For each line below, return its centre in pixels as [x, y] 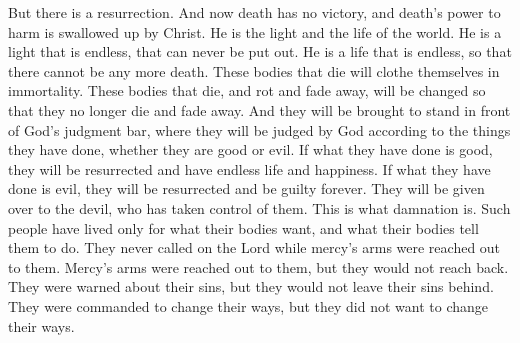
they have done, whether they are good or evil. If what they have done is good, [250, 149]
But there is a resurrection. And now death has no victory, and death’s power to [254, 12]
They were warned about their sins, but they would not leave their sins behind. [251, 286]
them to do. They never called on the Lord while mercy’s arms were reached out [254, 247]
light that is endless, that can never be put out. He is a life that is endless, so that [260, 51]
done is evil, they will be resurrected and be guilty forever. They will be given [246, 188]
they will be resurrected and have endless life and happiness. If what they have [249, 168]
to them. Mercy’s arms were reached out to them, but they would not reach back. [258, 266]
